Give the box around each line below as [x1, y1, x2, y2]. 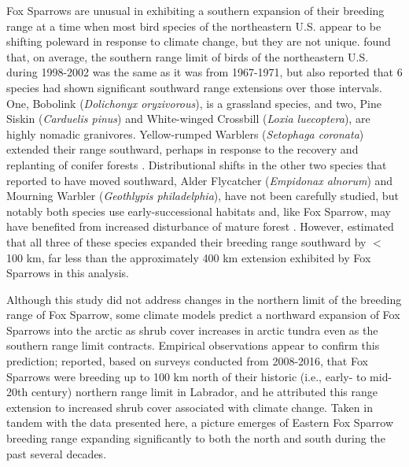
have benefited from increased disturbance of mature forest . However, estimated [6, 218, 394, 235]
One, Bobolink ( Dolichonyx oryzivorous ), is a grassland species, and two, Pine [6, 95, 381, 111]
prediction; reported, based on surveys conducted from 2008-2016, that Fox [6, 353, 368, 369]
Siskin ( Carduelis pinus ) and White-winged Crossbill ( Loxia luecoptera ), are [6, 110, 370, 127]
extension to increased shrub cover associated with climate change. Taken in [6, 398, 373, 415]
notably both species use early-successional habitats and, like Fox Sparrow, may [6, 202, 391, 219]
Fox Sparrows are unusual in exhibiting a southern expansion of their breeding [6, 2, 385, 18]
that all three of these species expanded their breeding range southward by [6, 233, 367, 250]
